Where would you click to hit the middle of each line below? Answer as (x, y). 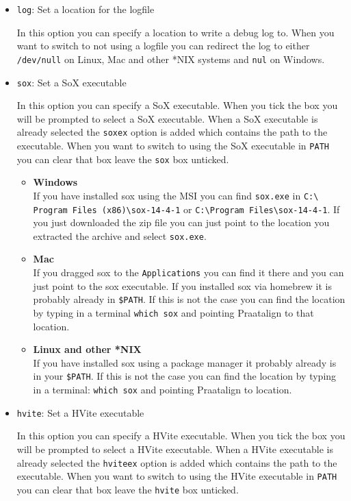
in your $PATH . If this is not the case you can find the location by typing (185, 376)
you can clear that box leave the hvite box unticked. (128, 489)
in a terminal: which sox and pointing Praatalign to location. (162, 390)
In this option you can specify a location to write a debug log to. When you (175, 32)
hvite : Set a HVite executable (80, 412)
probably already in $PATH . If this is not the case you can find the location (189, 299)
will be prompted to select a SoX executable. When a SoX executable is (167, 118)
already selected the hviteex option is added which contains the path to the (177, 462)
